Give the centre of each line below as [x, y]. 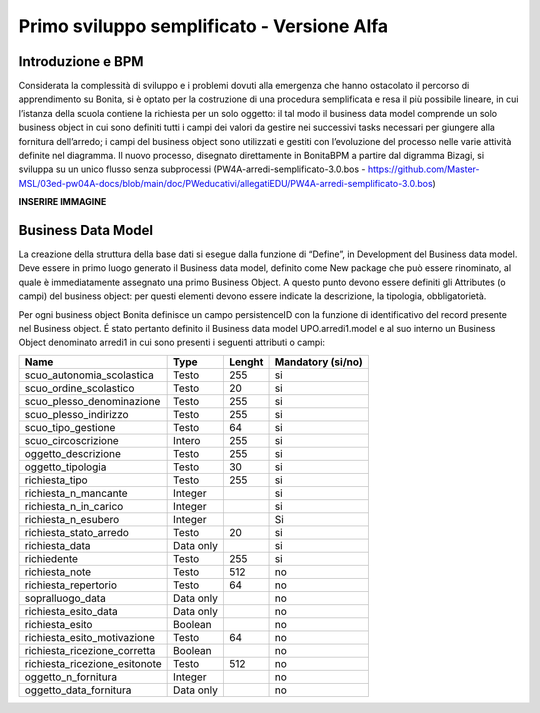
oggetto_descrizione [73, 453]
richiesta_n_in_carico [74, 506]
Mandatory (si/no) [319, 362]
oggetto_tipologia [65, 467]
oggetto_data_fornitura [78, 690]
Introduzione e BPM [81, 61]
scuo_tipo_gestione [70, 427]
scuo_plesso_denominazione [92, 401]
